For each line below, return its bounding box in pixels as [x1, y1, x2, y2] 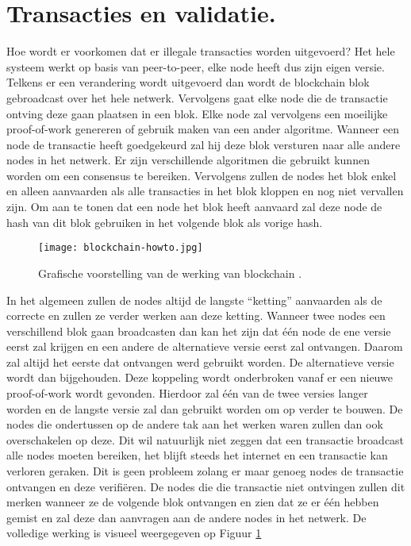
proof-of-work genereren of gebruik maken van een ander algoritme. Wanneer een [6, 121, 399, 137]
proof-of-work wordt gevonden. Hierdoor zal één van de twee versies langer [6, 385, 368, 402]
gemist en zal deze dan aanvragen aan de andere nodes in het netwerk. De [6, 509, 367, 525]
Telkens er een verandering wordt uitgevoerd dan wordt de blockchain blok [6, 74, 370, 90]
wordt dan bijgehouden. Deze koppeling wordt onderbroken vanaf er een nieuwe [6, 369, 393, 386]
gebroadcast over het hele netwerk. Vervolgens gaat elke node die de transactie [6, 89, 388, 106]
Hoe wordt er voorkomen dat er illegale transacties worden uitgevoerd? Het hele [6, 43, 395, 60]
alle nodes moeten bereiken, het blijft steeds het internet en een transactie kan [6, 447, 388, 463]
